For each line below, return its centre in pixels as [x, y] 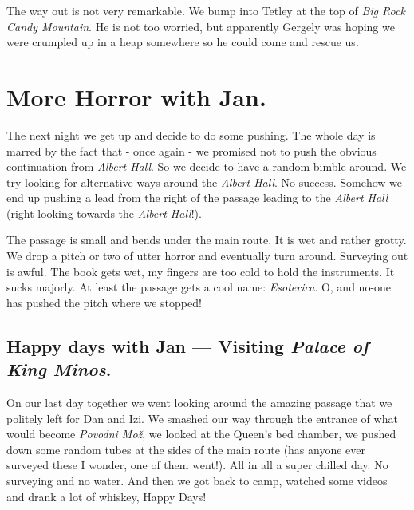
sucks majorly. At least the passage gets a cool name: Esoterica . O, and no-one [199, 287]
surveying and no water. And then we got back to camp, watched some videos [197, 480]
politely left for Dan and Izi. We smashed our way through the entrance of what [202, 418]
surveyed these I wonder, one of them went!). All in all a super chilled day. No [197, 465]
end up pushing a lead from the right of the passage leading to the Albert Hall [197, 198]
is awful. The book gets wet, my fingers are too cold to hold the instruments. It [201, 271]
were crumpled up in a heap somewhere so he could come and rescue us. [183, 42]
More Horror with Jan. [136, 96]
